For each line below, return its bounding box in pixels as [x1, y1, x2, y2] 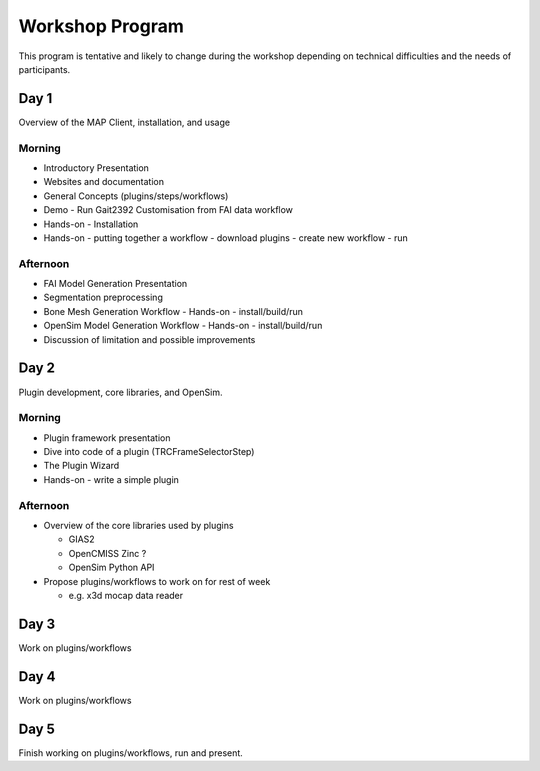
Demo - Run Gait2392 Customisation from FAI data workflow [43, 204, 294, 216]
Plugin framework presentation [43, 431, 171, 444]
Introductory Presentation [43, 161, 150, 174]
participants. [18, 63, 71, 75]
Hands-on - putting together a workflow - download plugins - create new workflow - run [43, 231, 409, 244]
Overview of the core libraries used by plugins [43, 520, 234, 531]
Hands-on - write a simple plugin [43, 473, 180, 485]
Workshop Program [18, 15, 185, 37]
